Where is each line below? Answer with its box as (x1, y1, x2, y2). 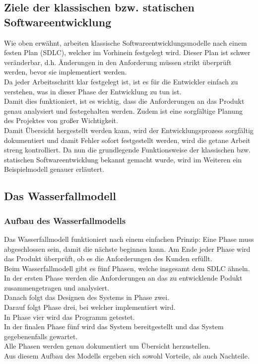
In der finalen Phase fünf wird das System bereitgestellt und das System (4, 321, 224, 332)
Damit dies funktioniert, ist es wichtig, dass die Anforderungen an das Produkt (4, 96, 245, 106)
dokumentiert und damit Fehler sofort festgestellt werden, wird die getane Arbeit (4, 135, 251, 145)
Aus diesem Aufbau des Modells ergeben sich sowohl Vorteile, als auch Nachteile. (4, 351, 250, 361)
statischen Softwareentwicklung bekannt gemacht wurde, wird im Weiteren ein (4, 154, 242, 164)
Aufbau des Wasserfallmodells (4, 214, 126, 226)
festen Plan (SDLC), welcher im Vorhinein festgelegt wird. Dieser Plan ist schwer (4, 47, 251, 58)
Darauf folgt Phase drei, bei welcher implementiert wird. (4, 302, 176, 312)
